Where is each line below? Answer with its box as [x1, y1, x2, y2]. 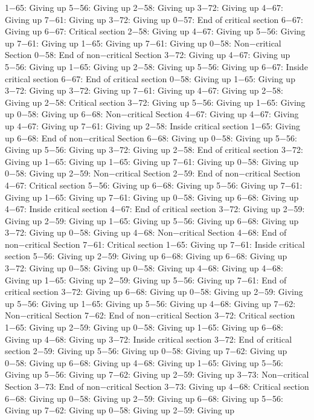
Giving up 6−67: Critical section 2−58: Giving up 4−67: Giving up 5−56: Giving [5, 25, 306, 37]
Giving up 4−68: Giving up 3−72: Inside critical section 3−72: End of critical [5, 332, 292, 345]
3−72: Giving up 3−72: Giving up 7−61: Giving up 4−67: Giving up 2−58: [5, 84, 283, 97]
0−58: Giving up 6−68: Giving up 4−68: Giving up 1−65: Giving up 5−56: [5, 356, 283, 369]
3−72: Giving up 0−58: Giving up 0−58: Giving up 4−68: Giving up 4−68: [5, 262, 283, 274]
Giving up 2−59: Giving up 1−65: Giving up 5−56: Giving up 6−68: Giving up [5, 214, 299, 227]
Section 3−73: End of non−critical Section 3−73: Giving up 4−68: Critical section [5, 380, 309, 392]
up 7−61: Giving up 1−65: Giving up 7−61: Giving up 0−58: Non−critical [5, 36, 281, 49]
